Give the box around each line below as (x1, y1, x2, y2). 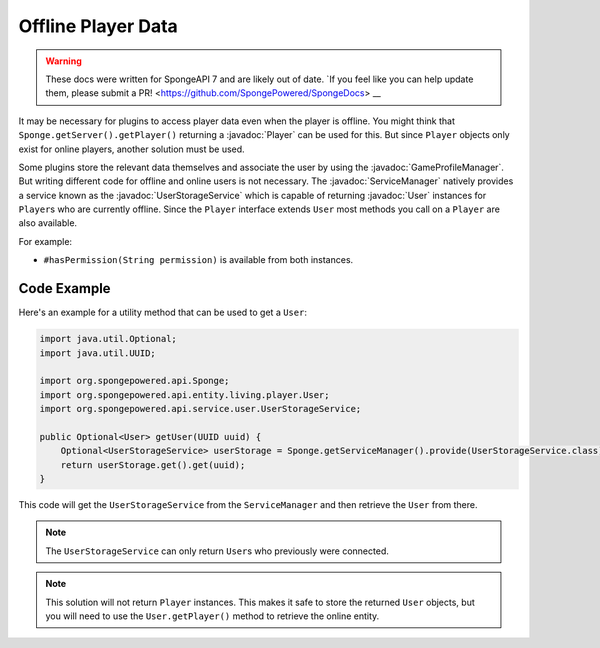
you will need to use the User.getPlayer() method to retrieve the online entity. (45, 610, 380, 622)
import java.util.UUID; (39, 347, 157, 359)
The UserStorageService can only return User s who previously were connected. (45, 545, 389, 557)
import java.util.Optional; (39, 333, 177, 345)
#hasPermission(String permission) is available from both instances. (43, 254, 354, 266)
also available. (18, 217, 78, 229)
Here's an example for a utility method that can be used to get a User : (18, 306, 307, 319)
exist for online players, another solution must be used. (18, 143, 245, 155)
